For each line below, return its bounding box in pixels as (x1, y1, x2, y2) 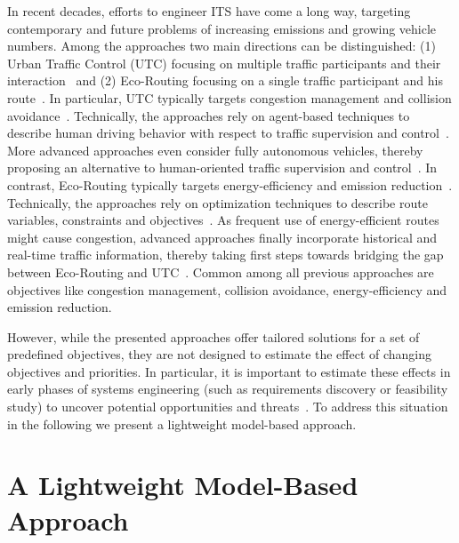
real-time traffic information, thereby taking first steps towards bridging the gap (7, 245, 444, 264)
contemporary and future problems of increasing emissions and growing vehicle (7, 19, 437, 37)
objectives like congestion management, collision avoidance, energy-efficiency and (7, 280, 447, 299)
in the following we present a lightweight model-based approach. (7, 414, 357, 433)
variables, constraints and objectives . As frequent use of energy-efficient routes (7, 211, 439, 229)
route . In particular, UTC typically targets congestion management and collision (7, 88, 452, 107)
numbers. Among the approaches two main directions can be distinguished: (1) (7, 36, 436, 55)
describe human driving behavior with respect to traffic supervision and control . (7, 124, 449, 142)
